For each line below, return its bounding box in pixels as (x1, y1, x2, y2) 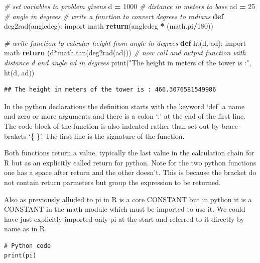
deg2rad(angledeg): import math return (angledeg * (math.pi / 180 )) (4, 21, 213, 31)
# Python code (4, 242, 51, 249)
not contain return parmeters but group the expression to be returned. (4, 177, 221, 187)
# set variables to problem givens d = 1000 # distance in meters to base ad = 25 (4, 1, 255, 11)
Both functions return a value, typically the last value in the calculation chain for (4, 147, 254, 158)
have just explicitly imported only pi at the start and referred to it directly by (4, 213, 244, 224)
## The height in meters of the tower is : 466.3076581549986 (4, 86, 216, 94)
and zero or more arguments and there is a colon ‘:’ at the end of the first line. (4, 111, 246, 121)
